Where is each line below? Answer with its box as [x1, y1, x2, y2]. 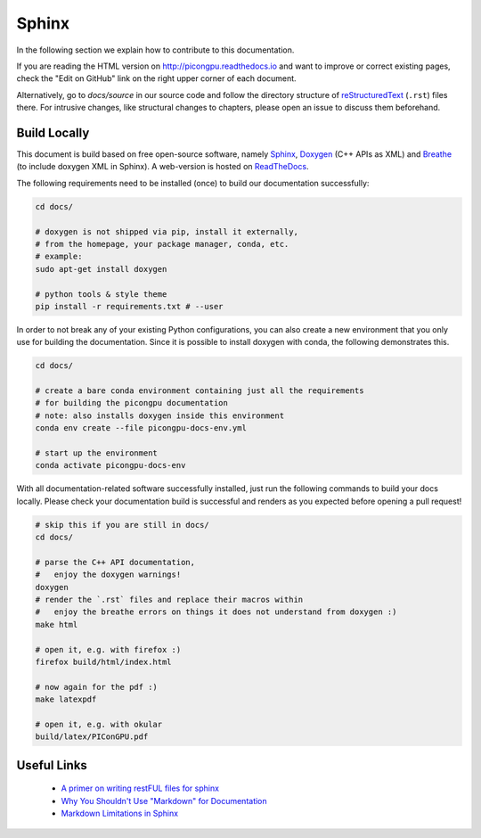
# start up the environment [35, 448, 158, 458]
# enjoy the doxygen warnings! [35, 570, 182, 579]
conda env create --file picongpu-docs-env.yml [35, 423, 247, 433]
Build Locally [16, 125, 90, 140]
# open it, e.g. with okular [35, 719, 163, 729]
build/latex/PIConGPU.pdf [35, 732, 149, 742]
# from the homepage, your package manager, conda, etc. [35, 239, 289, 249]
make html [35, 620, 78, 629]
